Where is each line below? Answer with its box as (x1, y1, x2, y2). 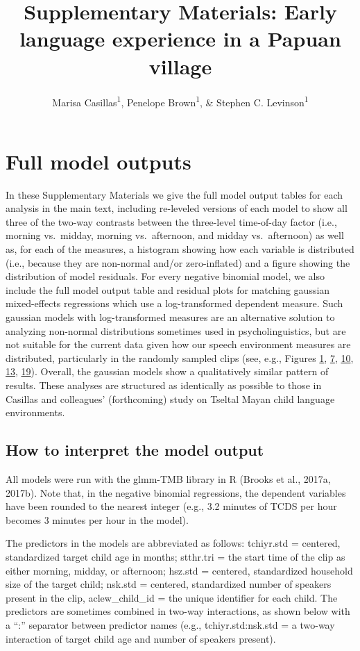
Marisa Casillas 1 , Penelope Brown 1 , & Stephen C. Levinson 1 (52, 92, 309, 109)
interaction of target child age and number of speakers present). (6, 631, 276, 645)
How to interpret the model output (6, 439, 264, 461)
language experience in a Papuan (19, 24, 341, 53)
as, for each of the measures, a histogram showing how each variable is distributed (6, 242, 354, 256)
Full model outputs (6, 147, 191, 175)
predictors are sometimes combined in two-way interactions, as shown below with (6, 604, 350, 618)
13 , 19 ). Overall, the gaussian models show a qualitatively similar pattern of (6, 364, 329, 379)
